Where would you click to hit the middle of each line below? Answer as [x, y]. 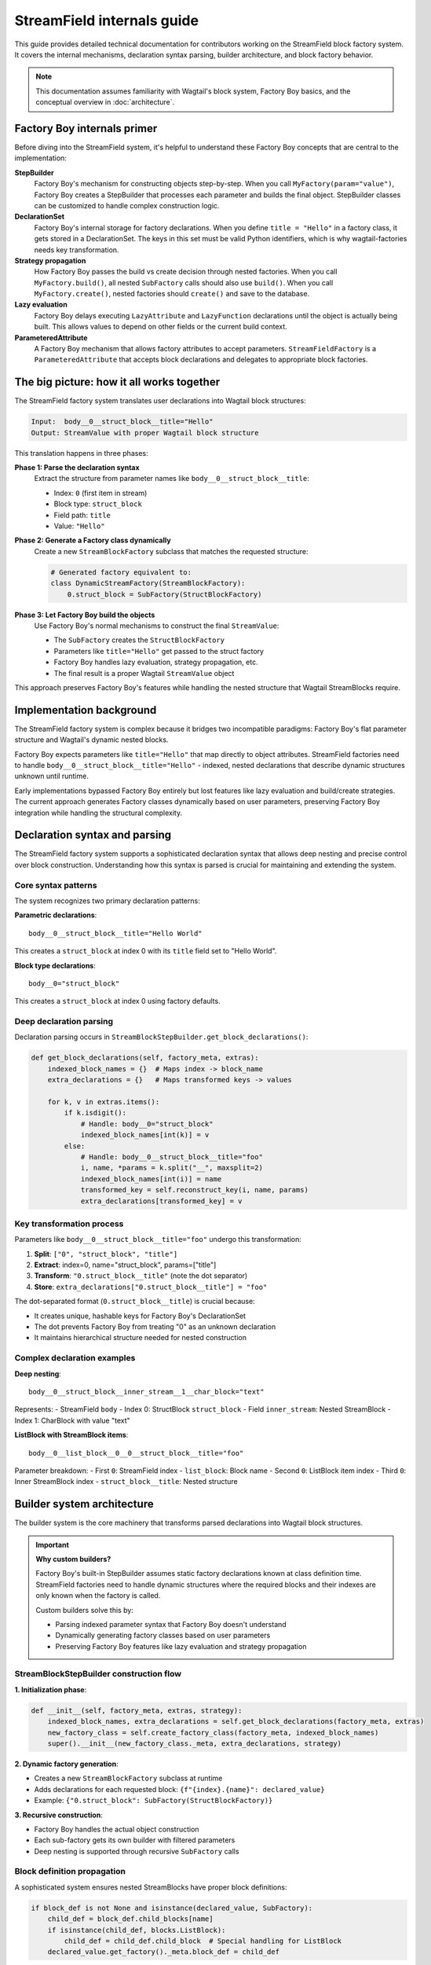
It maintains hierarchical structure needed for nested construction [141, 1338]
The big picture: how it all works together [117, 382]
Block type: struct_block [98, 504]
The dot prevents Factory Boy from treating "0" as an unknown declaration [155, 1327]
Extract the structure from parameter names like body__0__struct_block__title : [172, 479]
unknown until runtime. [52, 776]
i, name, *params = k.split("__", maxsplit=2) [172, 1168]
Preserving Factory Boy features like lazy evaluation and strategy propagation [181, 1646]
